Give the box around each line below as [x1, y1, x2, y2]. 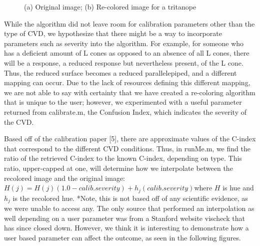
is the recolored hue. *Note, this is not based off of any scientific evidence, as [12, 192, 248, 203]
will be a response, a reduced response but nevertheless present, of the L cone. [4, 57, 243, 68]
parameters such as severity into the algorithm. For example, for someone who [4, 38, 244, 48]
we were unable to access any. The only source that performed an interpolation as [4, 203, 254, 213]
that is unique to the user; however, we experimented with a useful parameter [4, 97, 242, 107]
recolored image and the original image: [4, 172, 125, 183]
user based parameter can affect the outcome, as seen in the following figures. [4, 232, 241, 242]
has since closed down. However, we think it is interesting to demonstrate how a [4, 222, 249, 233]
